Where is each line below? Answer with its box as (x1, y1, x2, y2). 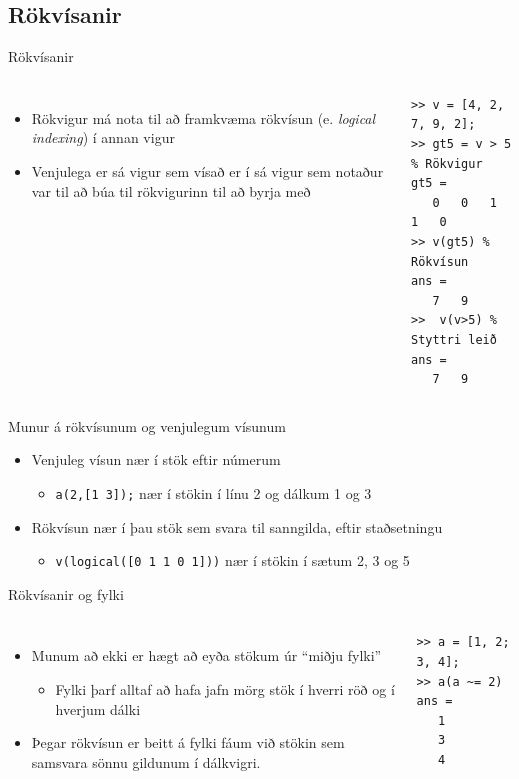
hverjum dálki (55, 698, 141, 719)
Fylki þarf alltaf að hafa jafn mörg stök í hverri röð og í (55, 678, 395, 699)
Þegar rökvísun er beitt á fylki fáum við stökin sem (31, 732, 345, 753)
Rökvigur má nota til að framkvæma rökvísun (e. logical (31, 107, 376, 128)
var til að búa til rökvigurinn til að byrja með (31, 180, 311, 201)
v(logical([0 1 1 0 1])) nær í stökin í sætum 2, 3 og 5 (55, 550, 410, 571)
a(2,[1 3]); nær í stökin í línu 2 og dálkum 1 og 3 (55, 482, 372, 503)
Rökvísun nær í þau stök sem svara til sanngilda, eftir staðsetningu (31, 516, 443, 537)
